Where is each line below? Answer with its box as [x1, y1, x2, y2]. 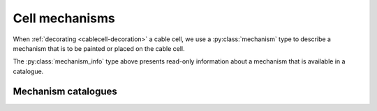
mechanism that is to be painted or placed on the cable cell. [13, 44, 185, 52]
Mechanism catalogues [13, 85, 118, 97]
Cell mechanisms [13, 10, 115, 26]
